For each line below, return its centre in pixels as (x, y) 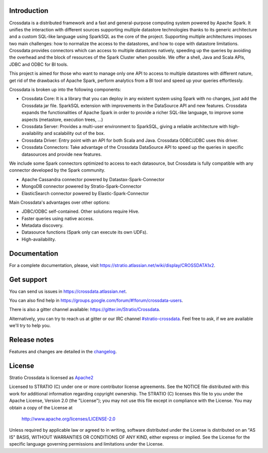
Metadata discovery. (43, 225)
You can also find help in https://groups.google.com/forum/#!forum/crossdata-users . (96, 301)
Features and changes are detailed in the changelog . (63, 352)
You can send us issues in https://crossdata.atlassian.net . (68, 291)
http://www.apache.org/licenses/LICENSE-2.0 (68, 419)
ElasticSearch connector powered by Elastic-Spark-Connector (85, 193)
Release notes (32, 340)
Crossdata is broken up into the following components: (65, 90)
